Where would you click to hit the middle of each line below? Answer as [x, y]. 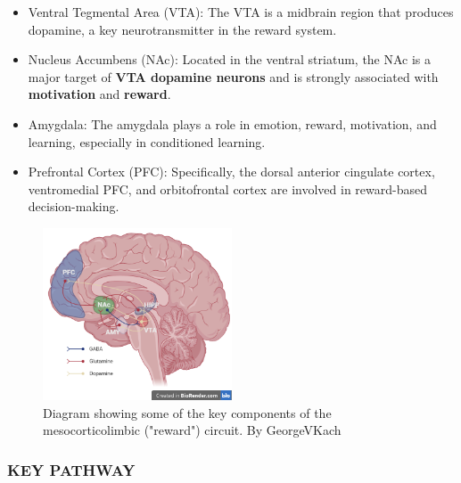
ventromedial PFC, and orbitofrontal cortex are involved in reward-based [228, 188]
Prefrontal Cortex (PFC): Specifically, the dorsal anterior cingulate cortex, [231, 172]
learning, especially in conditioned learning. [147, 141]
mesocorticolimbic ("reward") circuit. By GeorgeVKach [192, 430]
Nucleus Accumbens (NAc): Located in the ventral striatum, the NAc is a [230, 59]
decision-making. [74, 206]
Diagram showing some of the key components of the [187, 412]
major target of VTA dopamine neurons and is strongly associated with [233, 76]
